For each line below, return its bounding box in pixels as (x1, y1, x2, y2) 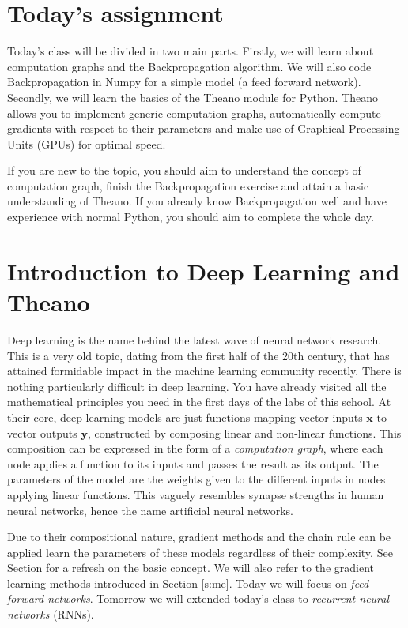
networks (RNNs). (7, 606, 94, 622)
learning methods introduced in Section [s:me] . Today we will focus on (7, 574, 347, 591)
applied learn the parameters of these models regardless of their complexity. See (7, 543, 393, 560)
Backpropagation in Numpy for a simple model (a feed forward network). (7, 73, 361, 90)
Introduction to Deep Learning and (7, 254, 400, 287)
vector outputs (7, 424, 77, 441)
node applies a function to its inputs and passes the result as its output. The (7, 455, 379, 472)
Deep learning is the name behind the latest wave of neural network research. (7, 331, 382, 348)
